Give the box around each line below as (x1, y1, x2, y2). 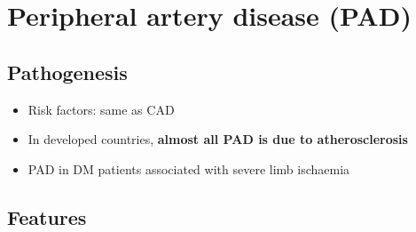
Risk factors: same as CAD (27, 100, 175, 118)
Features (7, 203, 87, 230)
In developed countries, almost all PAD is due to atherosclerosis (27, 130, 408, 148)
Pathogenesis (7, 58, 128, 85)
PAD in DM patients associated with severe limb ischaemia (27, 159, 350, 178)
